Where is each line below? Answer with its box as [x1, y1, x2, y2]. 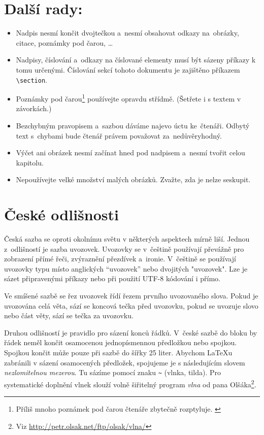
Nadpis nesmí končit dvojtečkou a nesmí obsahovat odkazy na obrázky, [16, 27, 239, 38]
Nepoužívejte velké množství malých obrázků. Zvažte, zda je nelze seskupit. [16, 174, 251, 185]
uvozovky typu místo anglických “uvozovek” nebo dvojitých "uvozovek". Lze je [4, 263, 248, 274]
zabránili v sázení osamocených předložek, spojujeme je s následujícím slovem [4, 357, 245, 367]
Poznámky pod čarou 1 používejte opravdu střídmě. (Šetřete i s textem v [16, 92, 241, 104]
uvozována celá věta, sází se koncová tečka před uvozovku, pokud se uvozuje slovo [4, 300, 258, 311]
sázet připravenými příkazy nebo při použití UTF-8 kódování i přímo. [4, 273, 220, 284]
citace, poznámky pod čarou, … [16, 37, 113, 48]
